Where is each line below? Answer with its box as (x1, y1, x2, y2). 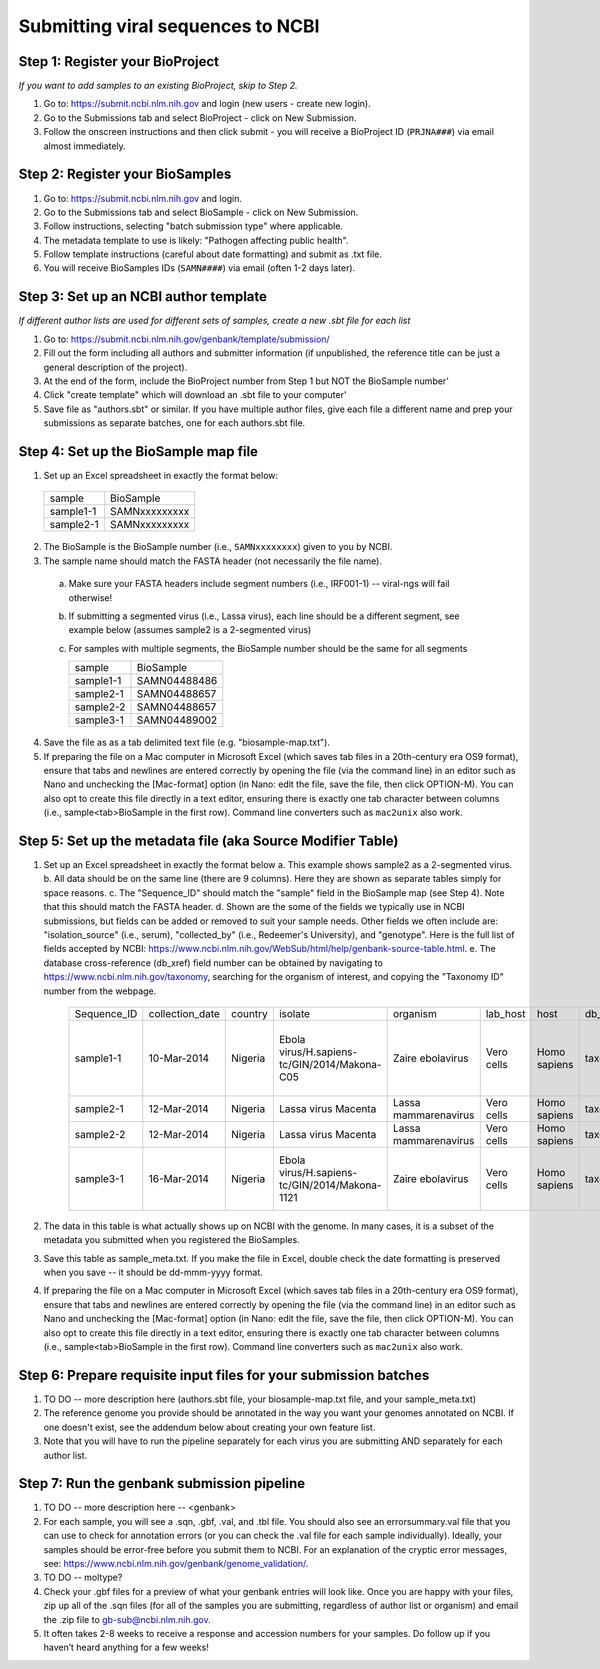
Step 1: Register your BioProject (18, 53, 220, 70)
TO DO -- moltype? (43, 1571, 123, 1584)
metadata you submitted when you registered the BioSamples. (43, 1234, 300, 1246)
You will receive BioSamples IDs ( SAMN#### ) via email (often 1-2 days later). (43, 262, 356, 274)
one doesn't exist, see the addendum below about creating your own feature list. (43, 1421, 376, 1433)
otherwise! (68, 591, 113, 604)
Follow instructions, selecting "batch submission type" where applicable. (43, 220, 344, 232)
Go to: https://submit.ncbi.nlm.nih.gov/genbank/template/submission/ (43, 333, 330, 345)
